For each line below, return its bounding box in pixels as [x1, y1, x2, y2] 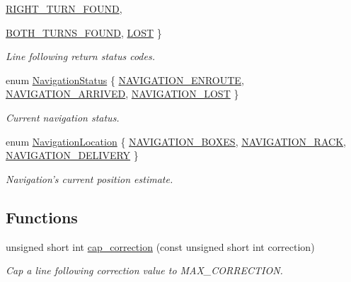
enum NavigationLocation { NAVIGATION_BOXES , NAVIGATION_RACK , [6, 134, 346, 148]
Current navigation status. [6, 110, 120, 124]
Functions [6, 206, 78, 228]
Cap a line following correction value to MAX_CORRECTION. [6, 263, 283, 278]
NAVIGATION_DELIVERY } [6, 148, 139, 163]
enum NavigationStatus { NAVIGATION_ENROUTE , [6, 72, 244, 87]
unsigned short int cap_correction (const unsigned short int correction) [6, 239, 315, 254]
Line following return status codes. [6, 49, 155, 64]
